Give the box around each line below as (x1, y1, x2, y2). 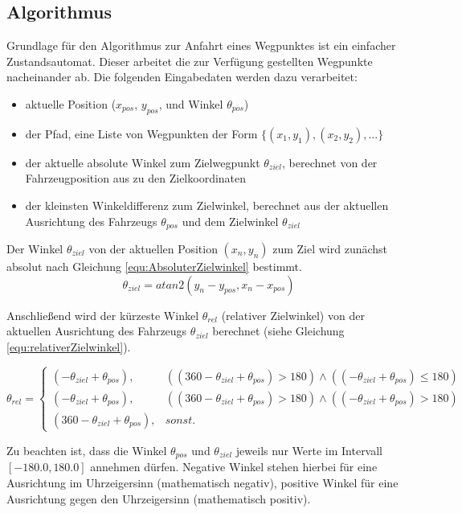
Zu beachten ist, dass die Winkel (6, 441, 167, 458)
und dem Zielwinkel (182, 212, 279, 229)
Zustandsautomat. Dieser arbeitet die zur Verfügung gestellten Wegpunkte (6, 52, 373, 69)
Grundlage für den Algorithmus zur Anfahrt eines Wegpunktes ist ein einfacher (6, 37, 396, 54)
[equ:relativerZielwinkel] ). (6, 338, 131, 355)
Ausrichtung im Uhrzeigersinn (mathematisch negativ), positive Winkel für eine (6, 474, 399, 491)
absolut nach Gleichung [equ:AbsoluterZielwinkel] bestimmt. (6, 258, 302, 275)
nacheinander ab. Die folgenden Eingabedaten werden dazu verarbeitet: (6, 68, 358, 85)
